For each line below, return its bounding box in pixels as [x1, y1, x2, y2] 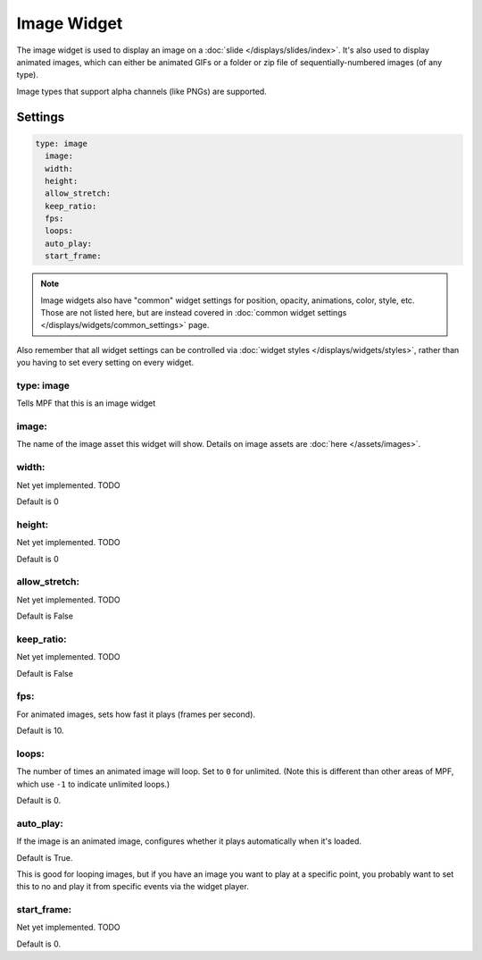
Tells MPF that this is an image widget [16, 398, 156, 408]
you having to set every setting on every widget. [16, 358, 195, 368]
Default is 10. [16, 725, 64, 737]
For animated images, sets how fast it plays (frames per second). [16, 709, 256, 720]
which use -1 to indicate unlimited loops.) [16, 779, 170, 789]
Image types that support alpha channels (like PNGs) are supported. [16, 86, 267, 97]
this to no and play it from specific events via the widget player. [16, 881, 249, 892]
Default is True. [16, 852, 73, 863]
